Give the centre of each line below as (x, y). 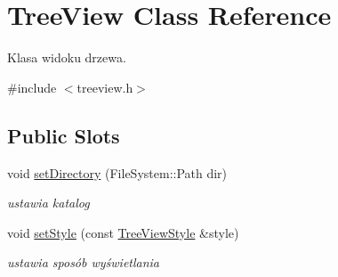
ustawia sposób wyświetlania (84, 262)
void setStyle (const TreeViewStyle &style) (123, 232)
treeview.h (105, 87)
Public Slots (64, 135)
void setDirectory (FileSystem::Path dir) (117, 172)
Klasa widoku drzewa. (67, 57)
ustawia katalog (48, 203)
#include (32, 87)
